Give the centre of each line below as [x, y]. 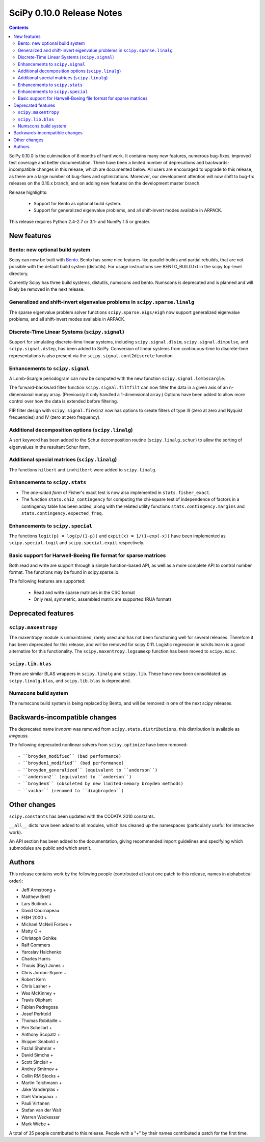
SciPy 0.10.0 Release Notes [66, 13]
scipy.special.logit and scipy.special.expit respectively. [77, 543]
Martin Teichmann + [42, 1082]
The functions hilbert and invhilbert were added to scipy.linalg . [83, 469]
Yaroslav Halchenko [41, 952]
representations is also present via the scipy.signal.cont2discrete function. [92, 355]
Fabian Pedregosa [40, 1007]
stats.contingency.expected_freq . [62, 513]
